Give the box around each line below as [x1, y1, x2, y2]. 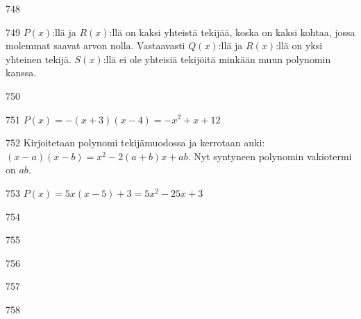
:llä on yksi [276, 38, 323, 53]
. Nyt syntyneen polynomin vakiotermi [187, 148, 352, 163]
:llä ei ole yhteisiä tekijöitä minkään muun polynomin [103, 51, 331, 66]
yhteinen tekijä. [6, 51, 72, 66]
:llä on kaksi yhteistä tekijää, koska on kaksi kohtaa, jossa [109, 24, 355, 39]
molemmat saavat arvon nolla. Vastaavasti [6, 38, 185, 53]
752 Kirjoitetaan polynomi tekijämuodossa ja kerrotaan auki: [6, 135, 265, 150]
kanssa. [6, 65, 37, 80]
